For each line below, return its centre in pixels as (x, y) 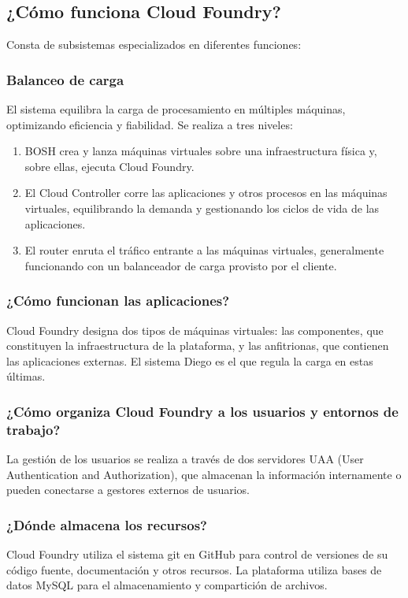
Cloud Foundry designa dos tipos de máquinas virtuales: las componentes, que (195, 330)
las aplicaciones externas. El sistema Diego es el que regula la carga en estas (190, 360)
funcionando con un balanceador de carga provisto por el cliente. (181, 265)
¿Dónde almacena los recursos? (107, 524)
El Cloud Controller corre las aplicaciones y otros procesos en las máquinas (206, 193)
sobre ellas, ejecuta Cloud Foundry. (109, 166)
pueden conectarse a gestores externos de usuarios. (128, 490)
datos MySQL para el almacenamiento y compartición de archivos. (167, 585)
